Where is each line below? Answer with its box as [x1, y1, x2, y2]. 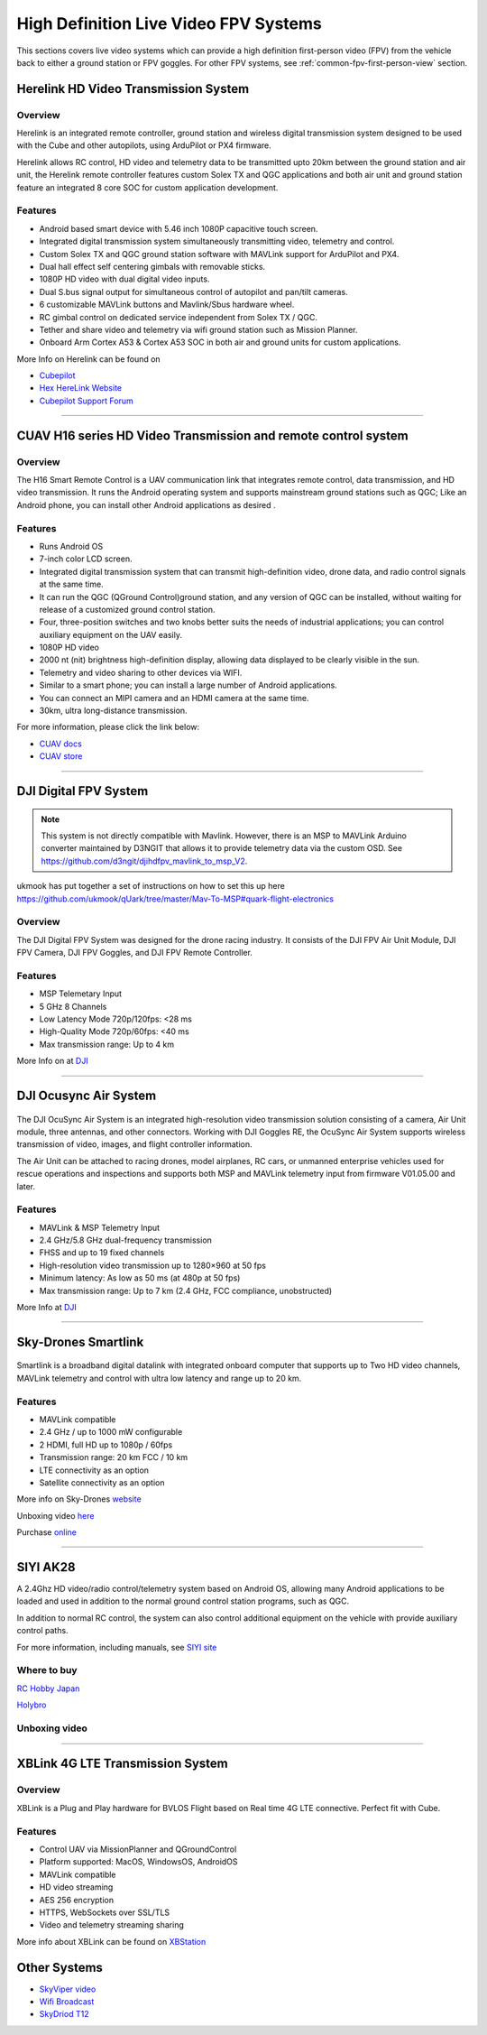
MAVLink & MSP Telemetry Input [39, 1222, 161, 1233]
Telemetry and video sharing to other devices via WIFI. [39, 667, 243, 678]
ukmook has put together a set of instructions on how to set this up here [16, 881, 286, 892]
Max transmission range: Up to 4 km [39, 1039, 175, 1050]
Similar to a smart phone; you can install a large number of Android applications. [39, 680, 337, 690]
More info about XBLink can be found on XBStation [16, 1936, 207, 1947]
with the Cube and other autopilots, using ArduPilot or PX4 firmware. [16, 140, 272, 151]
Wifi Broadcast [39, 1995, 95, 2007]
